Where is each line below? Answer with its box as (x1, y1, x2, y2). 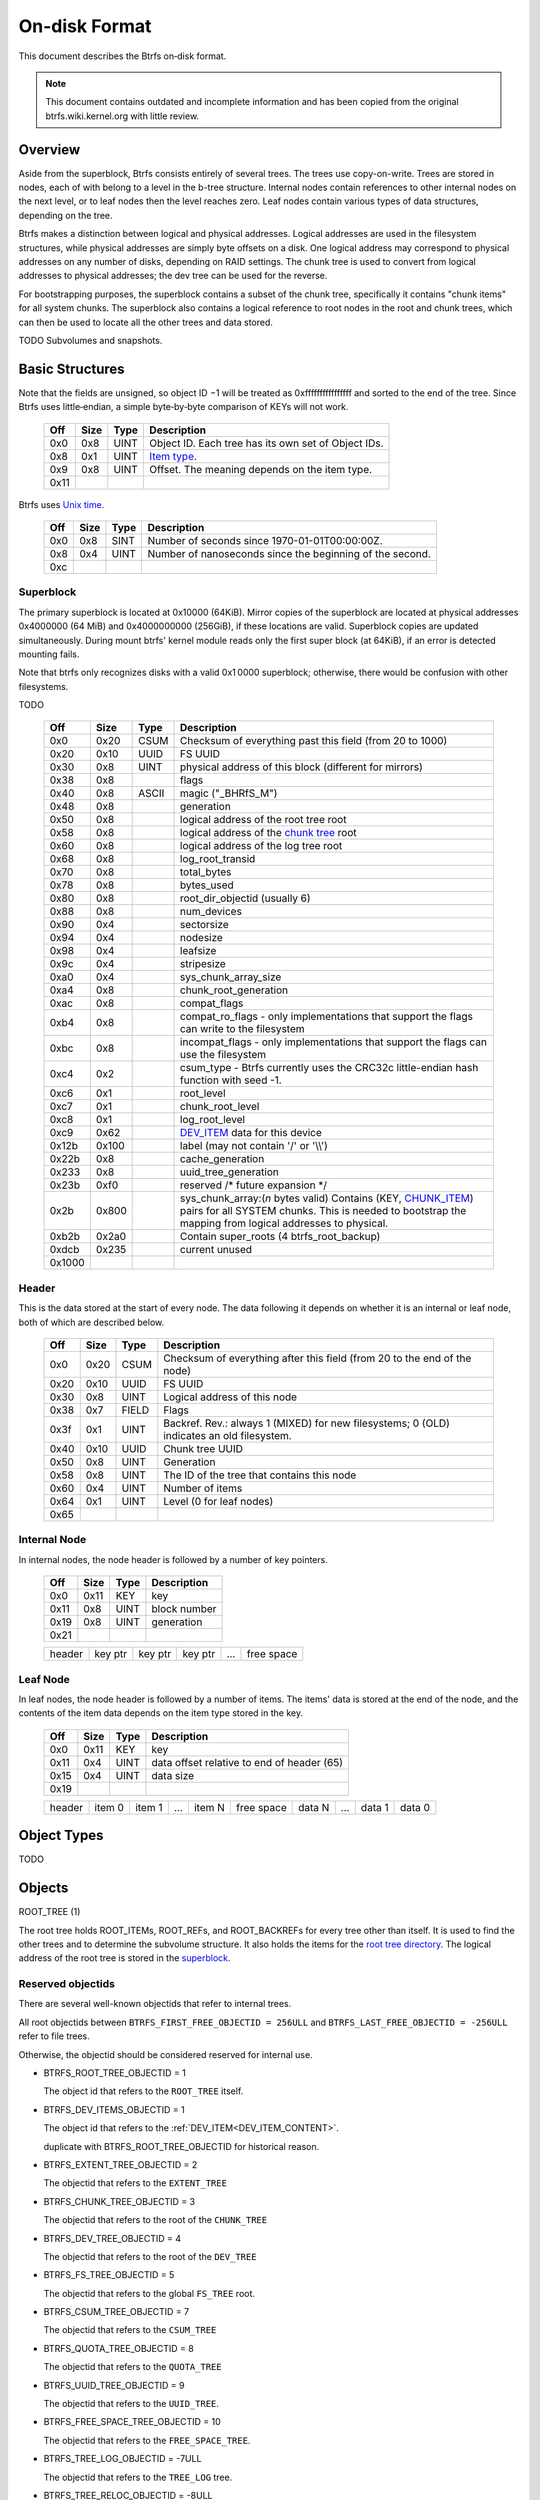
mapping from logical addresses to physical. (180, 1216, 389, 1230)
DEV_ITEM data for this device (180, 1126, 322, 1140)
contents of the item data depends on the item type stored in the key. (18, 1707, 304, 1719)
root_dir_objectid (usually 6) (180, 891, 311, 905)
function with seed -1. (180, 1073, 282, 1087)
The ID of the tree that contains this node (163, 1468, 357, 1482)
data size (151, 1768, 195, 1782)
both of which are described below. (18, 1316, 165, 1328)
